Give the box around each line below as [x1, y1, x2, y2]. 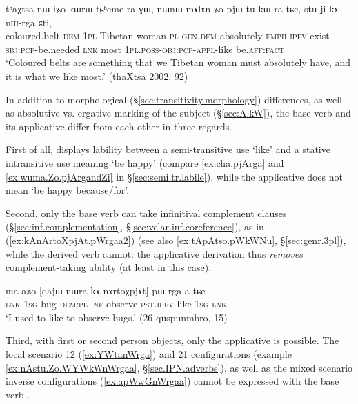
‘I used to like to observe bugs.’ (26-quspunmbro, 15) [6, 310, 228, 324]
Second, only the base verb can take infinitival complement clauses [6, 205, 287, 220]
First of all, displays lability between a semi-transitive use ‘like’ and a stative [6, 142, 330, 156]
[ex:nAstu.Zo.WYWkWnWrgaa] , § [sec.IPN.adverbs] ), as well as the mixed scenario [6, 360, 353, 374]
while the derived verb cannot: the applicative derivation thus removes [6, 246, 303, 261]
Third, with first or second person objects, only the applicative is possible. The [6, 333, 339, 347]
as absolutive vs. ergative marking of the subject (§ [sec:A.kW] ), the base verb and [6, 105, 351, 120]
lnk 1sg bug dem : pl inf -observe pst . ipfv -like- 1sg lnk [6, 296, 227, 311]
